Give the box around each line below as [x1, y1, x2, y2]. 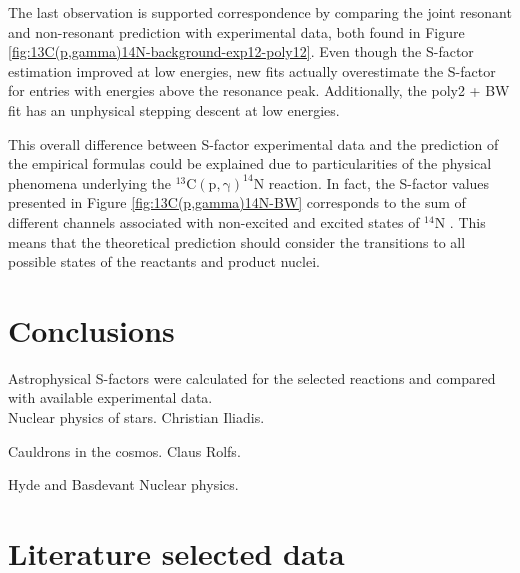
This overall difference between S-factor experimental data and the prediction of [8, 133, 499, 154]
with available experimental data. [8, 387, 213, 408]
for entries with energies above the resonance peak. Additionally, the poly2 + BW [8, 80, 510, 101]
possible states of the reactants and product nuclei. [8, 251, 320, 272]
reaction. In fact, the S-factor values [268, 172, 490, 193]
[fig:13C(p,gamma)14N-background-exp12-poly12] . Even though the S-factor [8, 41, 474, 62]
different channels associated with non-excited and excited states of [8, 211, 420, 232]
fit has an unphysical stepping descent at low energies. [8, 99, 340, 120]
